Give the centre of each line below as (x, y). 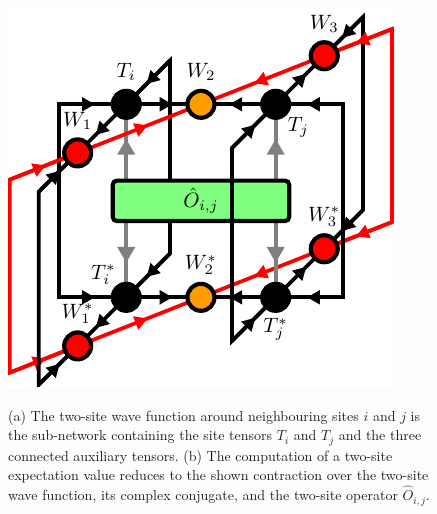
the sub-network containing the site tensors (140, 434)
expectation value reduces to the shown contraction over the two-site (218, 474)
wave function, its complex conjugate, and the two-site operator (203, 494)
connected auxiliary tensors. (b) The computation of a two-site (200, 454)
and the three (380, 434)
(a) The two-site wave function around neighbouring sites (183, 414)
